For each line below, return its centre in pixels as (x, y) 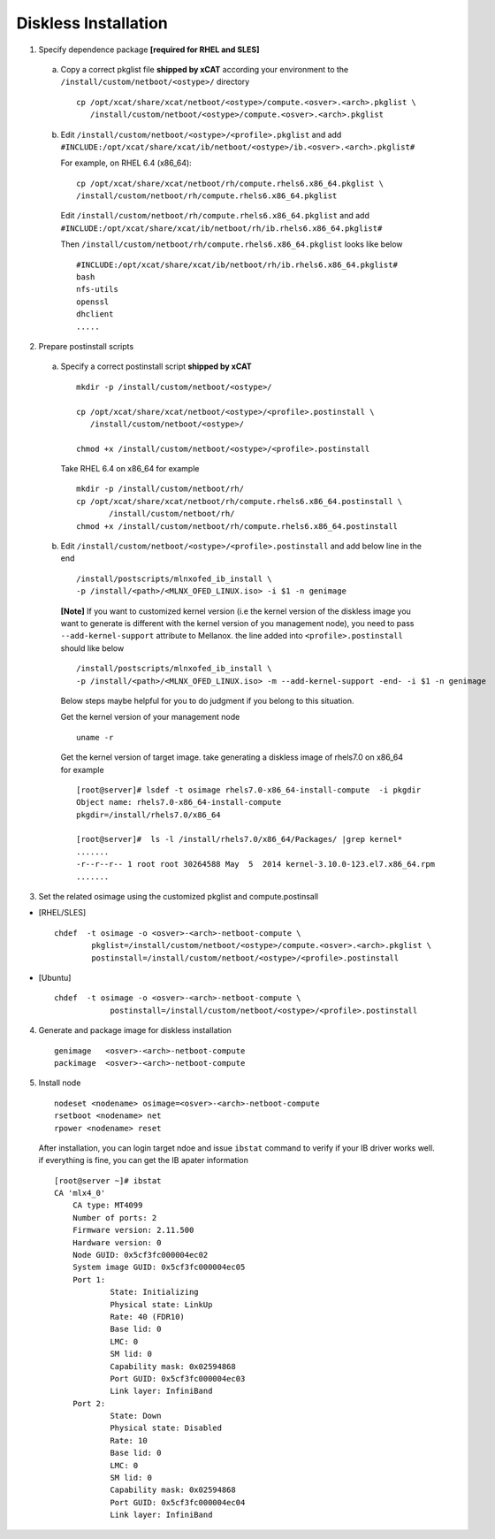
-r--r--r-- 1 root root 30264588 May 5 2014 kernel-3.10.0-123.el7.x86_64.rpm (256, 864)
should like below (92, 648)
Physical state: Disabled (166, 1428)
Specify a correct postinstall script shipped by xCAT (156, 366)
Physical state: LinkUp (161, 1304)
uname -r (95, 737)
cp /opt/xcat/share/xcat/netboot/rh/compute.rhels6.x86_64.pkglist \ (230, 183)
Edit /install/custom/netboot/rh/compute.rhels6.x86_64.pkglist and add (215, 216)
